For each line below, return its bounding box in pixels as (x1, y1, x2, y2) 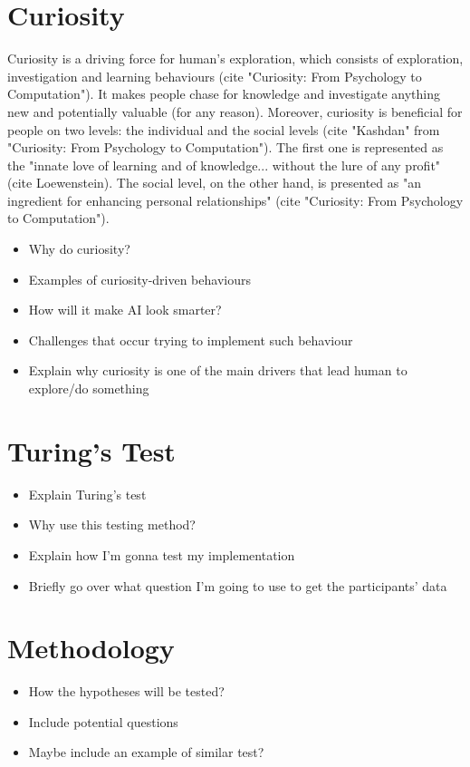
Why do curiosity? (28, 239, 130, 258)
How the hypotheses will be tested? (28, 682, 225, 701)
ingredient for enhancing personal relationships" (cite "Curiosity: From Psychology (7, 190, 464, 209)
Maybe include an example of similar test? (28, 743, 264, 762)
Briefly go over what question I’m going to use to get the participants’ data (28, 576, 447, 595)
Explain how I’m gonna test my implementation (28, 545, 295, 564)
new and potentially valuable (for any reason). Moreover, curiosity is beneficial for (7, 102, 463, 121)
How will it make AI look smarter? (28, 300, 222, 319)
